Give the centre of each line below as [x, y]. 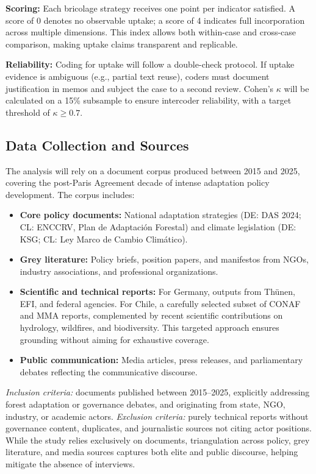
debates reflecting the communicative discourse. [109, 371]
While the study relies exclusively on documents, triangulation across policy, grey [158, 440]
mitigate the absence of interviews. [70, 464]
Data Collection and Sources [97, 145]
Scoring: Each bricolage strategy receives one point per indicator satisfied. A [151, 8]
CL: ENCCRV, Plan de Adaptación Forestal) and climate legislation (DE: [158, 226]
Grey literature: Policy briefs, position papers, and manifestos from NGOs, [164, 259]
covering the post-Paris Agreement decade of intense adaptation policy [138, 182]
